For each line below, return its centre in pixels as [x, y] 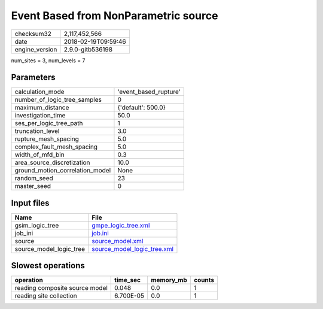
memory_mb [169, 280]
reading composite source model [61, 288]
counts [204, 280]
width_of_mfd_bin [40, 154]
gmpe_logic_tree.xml [121, 225]
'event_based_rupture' [149, 92]
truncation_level [37, 131]
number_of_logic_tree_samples [58, 100]
